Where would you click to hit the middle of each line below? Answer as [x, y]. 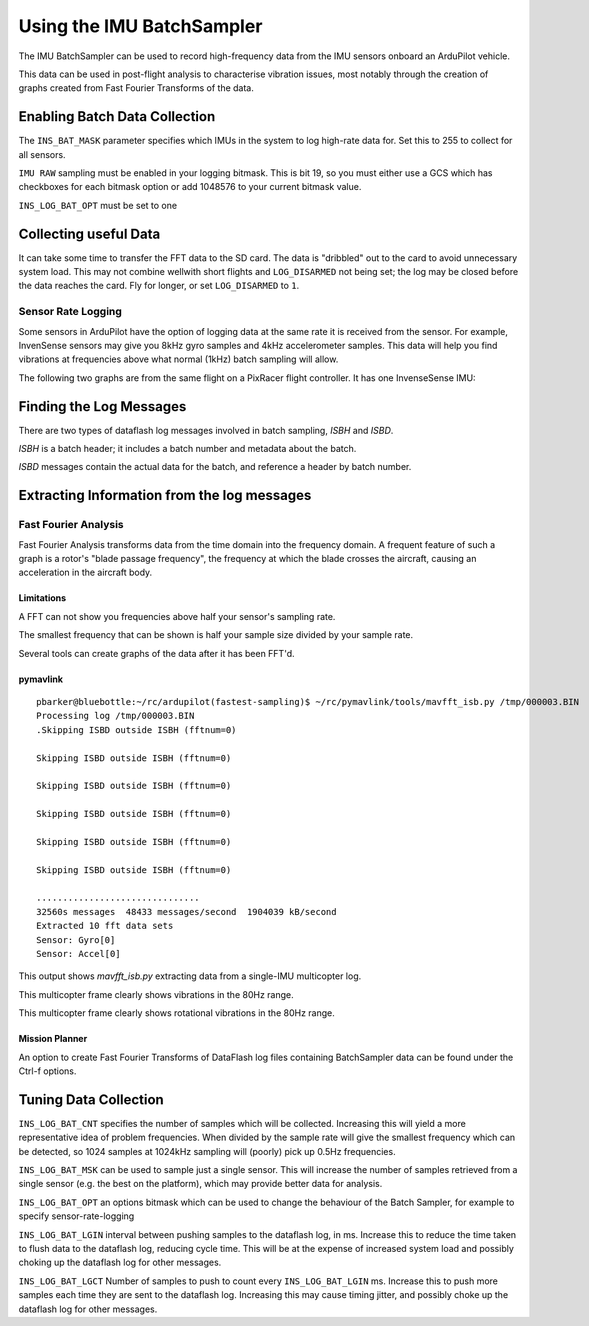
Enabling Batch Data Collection [117, 116]
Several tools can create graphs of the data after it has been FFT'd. [156, 653]
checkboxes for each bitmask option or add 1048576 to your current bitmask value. [190, 187]
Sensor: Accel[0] [78, 954]
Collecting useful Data [89, 233]
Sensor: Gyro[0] [76, 939]
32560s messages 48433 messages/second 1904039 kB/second [186, 911]
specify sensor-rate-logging [76, 1216]
